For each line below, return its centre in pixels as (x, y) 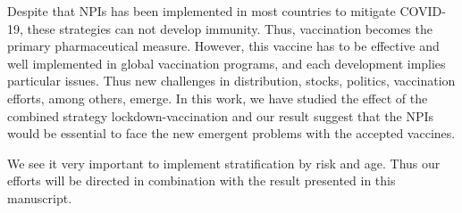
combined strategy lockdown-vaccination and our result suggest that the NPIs (221, 115)
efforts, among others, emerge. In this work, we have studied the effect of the (218, 98)
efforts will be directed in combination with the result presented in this (202, 180)
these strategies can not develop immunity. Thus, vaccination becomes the (230, 28)
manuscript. (40, 197)
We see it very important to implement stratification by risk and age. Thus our (224, 163)
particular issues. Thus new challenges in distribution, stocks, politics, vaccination (231, 81)
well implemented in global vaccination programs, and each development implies (227, 63)
